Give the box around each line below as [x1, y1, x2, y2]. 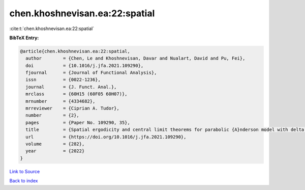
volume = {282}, [25, 141, 85, 147]
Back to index [9, 178, 38, 184]
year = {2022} [25, 148, 85, 154]
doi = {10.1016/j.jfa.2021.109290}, [25, 63, 144, 68]
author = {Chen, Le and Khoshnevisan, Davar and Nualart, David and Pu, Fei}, [25, 56, 246, 61]
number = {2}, [25, 113, 80, 118]
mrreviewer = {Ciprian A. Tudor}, [25, 105, 119, 112]
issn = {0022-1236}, [25, 77, 101, 83]
